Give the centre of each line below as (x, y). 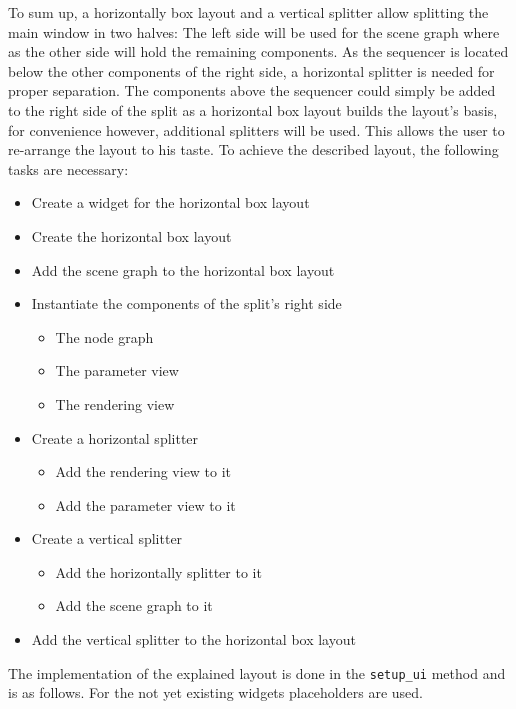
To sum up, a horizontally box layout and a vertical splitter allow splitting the (248, 12)
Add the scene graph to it (134, 605)
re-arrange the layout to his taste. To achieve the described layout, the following (253, 149)
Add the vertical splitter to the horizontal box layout (193, 639)
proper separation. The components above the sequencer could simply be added (252, 90)
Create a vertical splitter (107, 538)
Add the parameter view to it (145, 504)
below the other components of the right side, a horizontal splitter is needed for (251, 70)
